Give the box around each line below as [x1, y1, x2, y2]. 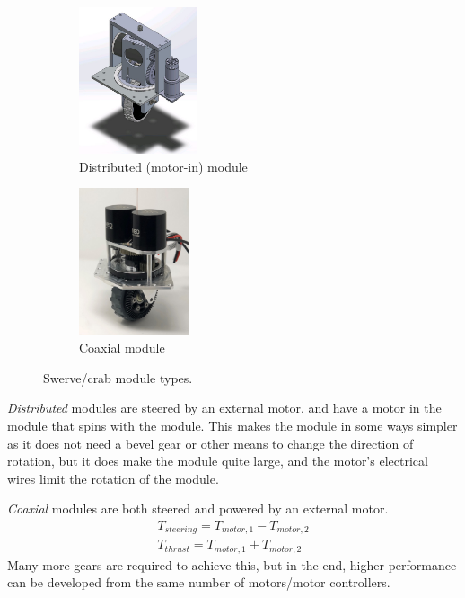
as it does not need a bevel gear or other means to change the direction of [7, 433, 414, 452]
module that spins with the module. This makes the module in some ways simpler [7, 415, 458, 434]
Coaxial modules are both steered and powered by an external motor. [7, 499, 389, 518]
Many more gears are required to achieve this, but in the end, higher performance [7, 555, 457, 574]
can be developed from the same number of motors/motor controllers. [7, 573, 390, 592]
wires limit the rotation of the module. [7, 469, 219, 487]
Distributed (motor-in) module [79, 156, 248, 175]
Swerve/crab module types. [43, 368, 193, 387]
